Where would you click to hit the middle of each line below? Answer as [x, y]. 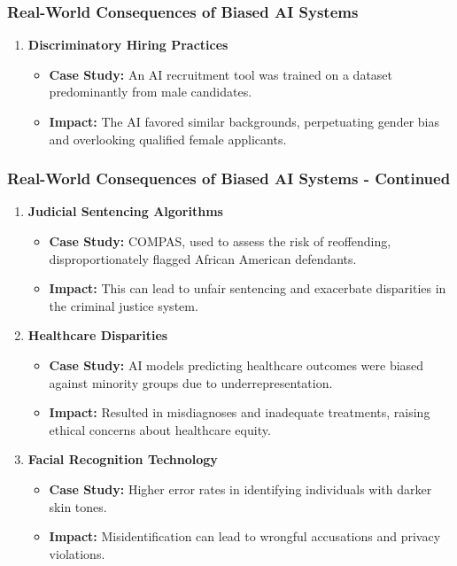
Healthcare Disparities [98, 335]
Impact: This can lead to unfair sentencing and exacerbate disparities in [248, 288]
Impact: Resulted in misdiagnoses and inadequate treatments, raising [240, 412]
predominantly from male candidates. [151, 92]
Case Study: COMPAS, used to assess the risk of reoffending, [220, 241]
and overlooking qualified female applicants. [168, 139]
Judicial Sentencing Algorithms [125, 211]
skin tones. [78, 506]
